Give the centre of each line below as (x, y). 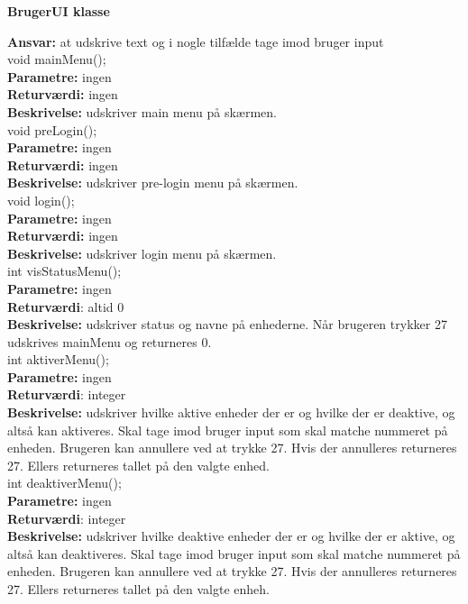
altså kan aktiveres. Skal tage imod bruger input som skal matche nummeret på (228, 430)
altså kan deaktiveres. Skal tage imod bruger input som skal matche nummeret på (234, 553)
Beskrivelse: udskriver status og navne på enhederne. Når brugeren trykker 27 (227, 324)
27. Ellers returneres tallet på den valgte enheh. (139, 589)
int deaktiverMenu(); (64, 483)
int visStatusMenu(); (64, 271)
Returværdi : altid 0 (66, 306)
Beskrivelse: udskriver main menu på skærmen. (142, 111)
